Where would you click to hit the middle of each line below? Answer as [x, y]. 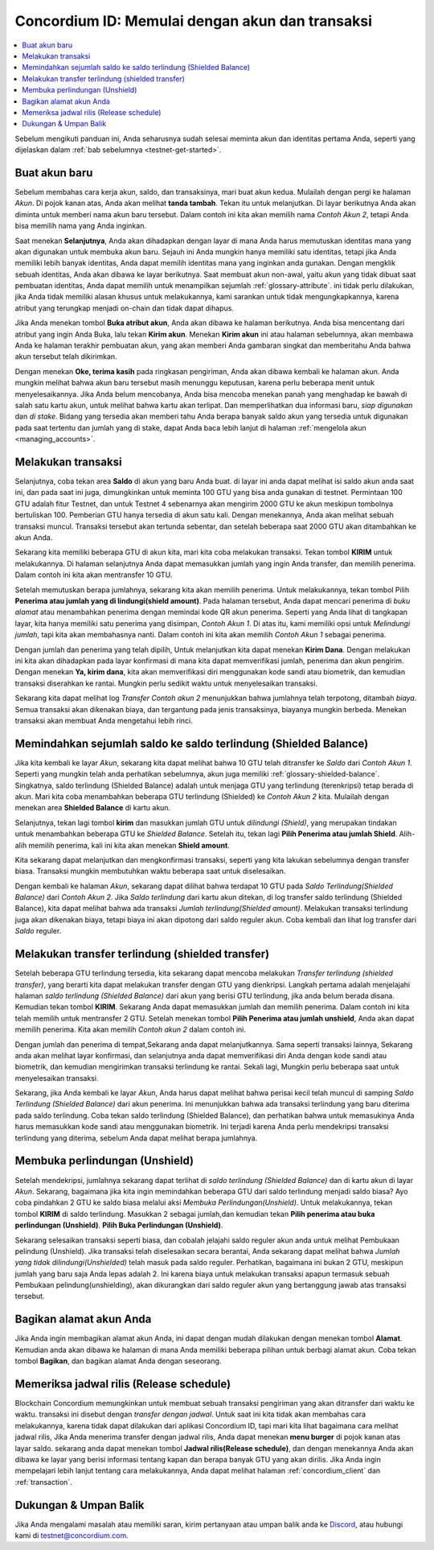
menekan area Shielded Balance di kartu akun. [93, 808]
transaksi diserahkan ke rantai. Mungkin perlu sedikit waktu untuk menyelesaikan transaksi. [166, 683]
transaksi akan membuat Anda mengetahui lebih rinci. [104, 720]
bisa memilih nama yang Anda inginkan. [80, 226]
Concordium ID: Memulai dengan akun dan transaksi [194, 21]
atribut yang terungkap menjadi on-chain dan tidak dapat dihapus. [125, 308]
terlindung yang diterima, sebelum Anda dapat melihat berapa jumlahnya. [136, 1138]
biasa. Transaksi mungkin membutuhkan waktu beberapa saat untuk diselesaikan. [150, 871]
